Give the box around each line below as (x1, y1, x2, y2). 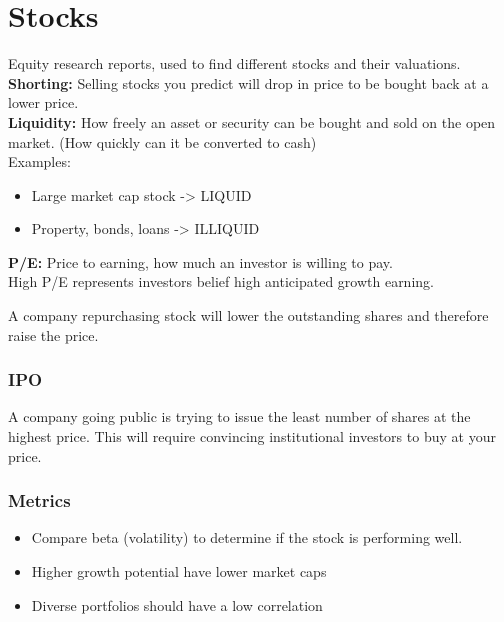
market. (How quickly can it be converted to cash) (8, 131, 317, 152)
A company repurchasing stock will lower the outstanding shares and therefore (8, 305, 489, 326)
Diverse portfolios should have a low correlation (31, 594, 323, 615)
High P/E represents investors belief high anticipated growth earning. (8, 271, 434, 292)
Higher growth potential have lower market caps (31, 561, 327, 582)
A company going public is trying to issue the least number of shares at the (8, 406, 471, 427)
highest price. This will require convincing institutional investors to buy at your (8, 426, 496, 447)
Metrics (8, 488, 71, 513)
